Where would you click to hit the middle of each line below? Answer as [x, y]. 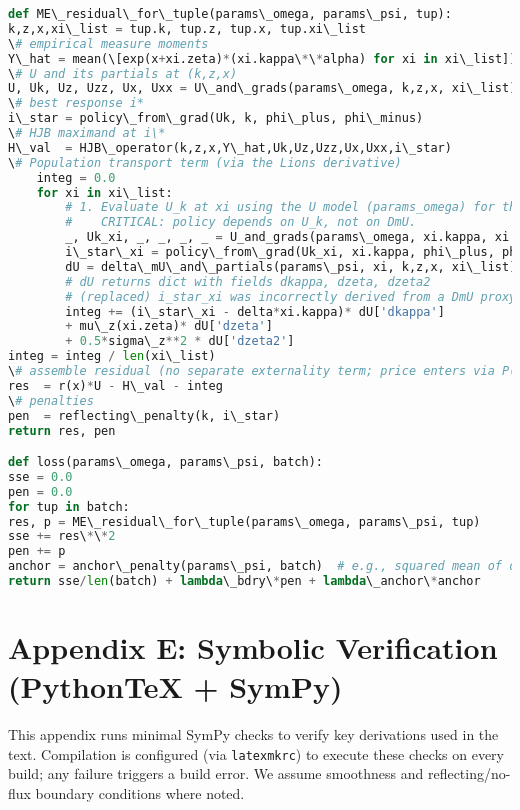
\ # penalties [51, 400]
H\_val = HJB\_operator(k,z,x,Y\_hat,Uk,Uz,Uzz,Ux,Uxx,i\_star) [230, 147]
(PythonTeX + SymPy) [175, 686]
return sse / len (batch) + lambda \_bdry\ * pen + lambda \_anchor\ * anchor [244, 581]
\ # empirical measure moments [108, 43]
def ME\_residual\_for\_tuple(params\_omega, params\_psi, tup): [230, 14]
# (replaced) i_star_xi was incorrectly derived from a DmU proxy [291, 296]
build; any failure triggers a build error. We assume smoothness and [216, 773]
